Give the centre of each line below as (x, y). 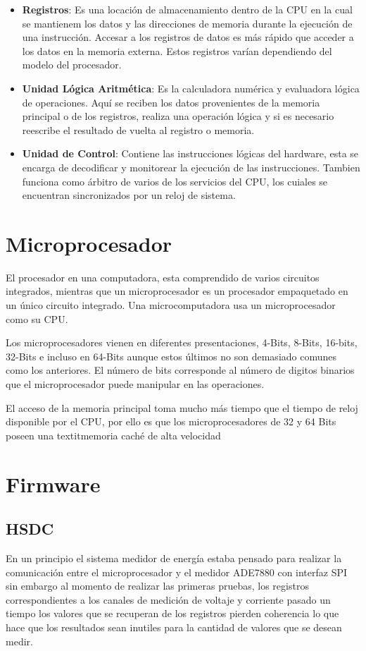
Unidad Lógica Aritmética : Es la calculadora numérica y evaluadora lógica (191, 88)
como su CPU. (37, 318)
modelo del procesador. (72, 65)
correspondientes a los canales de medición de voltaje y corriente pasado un (168, 599)
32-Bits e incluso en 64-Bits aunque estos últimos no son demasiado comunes (171, 356)
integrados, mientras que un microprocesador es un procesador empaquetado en (177, 291)
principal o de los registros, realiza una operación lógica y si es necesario (178, 116)
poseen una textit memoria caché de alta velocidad (113, 435)
